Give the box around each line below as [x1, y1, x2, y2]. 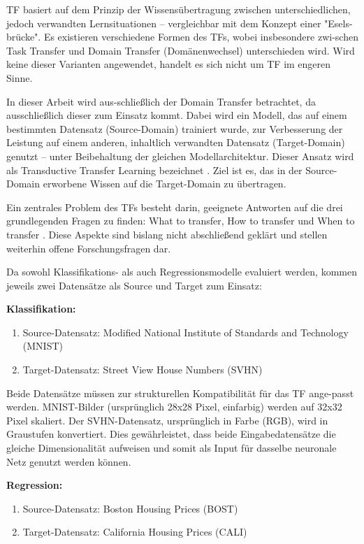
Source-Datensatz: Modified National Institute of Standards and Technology [22, 324, 349, 339]
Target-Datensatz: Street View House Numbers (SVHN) [22, 362, 263, 377]
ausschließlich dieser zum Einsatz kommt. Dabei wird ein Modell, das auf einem [6, 108, 347, 122]
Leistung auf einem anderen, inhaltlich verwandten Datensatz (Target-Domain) [6, 135, 345, 150]
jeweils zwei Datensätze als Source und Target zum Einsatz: [6, 278, 262, 292]
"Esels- [324, 15, 353, 30]
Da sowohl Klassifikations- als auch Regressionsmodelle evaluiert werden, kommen [6, 264, 357, 279]
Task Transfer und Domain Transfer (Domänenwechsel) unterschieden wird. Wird [6, 43, 355, 57]
